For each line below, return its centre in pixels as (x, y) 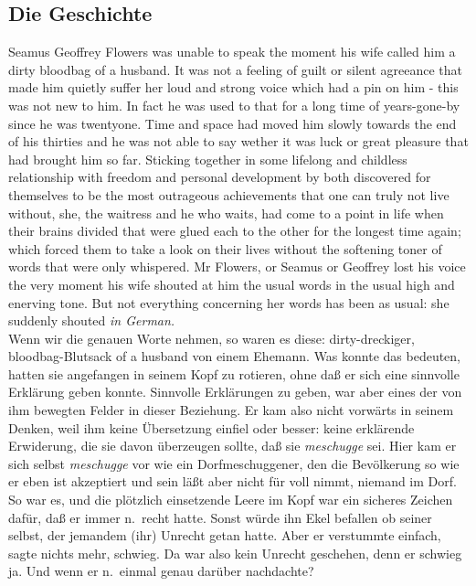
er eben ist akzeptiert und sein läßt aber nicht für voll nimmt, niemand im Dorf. (233, 481)
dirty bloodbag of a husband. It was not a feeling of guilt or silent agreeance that (235, 69)
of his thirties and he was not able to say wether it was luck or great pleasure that (238, 141)
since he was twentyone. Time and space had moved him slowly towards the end (233, 123)
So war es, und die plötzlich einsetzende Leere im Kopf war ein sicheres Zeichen (231, 500)
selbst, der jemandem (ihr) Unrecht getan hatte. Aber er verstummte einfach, (225, 535)
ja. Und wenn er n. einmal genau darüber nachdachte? (161, 571)
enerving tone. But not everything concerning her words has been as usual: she (229, 302)
